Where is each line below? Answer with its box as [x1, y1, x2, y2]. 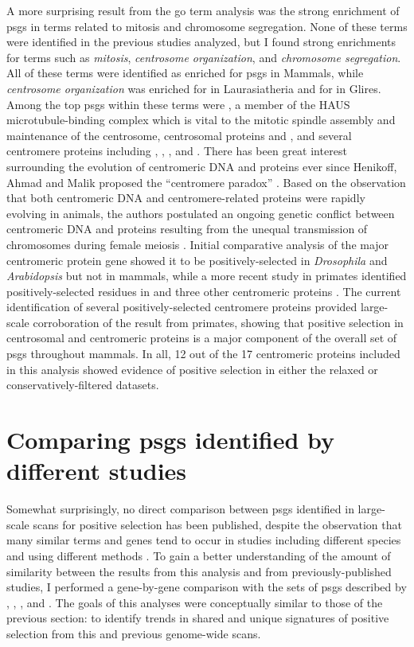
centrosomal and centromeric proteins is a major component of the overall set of [6, 329, 397, 346]
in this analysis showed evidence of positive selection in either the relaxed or [6, 361, 378, 377]
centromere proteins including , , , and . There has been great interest [6, 142, 347, 159]
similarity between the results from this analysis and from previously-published [6, 563, 392, 579]
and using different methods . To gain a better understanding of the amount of [6, 547, 391, 563]
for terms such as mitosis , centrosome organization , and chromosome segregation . [6, 49, 401, 65]
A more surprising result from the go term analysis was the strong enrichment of [6, 2, 400, 18]
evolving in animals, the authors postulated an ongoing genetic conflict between [6, 205, 395, 221]
